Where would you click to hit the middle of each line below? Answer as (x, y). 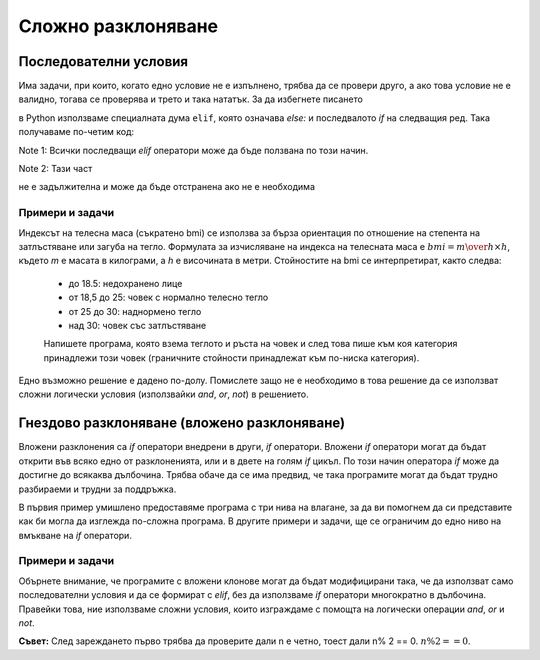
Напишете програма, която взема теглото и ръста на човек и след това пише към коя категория (250, 344)
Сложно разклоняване (118, 26)
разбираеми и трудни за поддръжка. (97, 489)
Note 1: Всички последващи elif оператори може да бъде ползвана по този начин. (193, 150)
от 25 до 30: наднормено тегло (135, 311)
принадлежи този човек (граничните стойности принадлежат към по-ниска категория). (231, 357)
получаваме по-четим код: (76, 132)
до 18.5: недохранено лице (125, 283)
